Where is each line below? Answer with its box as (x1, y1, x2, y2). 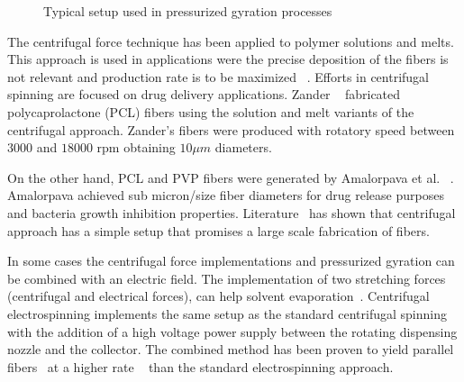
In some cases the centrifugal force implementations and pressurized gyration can (7, 251, 455, 270)
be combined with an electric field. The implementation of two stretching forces (7, 268, 446, 287)
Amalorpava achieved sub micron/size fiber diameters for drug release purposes (7, 186, 444, 205)
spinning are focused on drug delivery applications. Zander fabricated (7, 85, 401, 104)
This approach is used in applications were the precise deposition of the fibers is (7, 50, 449, 68)
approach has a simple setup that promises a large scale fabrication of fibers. (7, 221, 430, 240)
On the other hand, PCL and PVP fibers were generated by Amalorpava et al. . (7, 168, 454, 186)
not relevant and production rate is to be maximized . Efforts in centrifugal (7, 67, 430, 86)
